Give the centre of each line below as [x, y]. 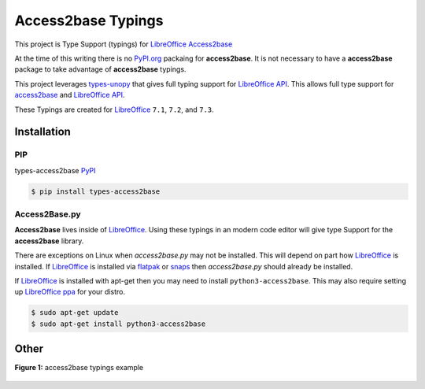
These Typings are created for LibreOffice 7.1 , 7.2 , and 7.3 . [114, 109]
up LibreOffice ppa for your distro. [70, 292]
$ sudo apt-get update [75, 313]
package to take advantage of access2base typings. [100, 69]
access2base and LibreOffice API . [70, 95]
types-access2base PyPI [55, 170]
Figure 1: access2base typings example [79, 368]
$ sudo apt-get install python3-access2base [118, 324]
